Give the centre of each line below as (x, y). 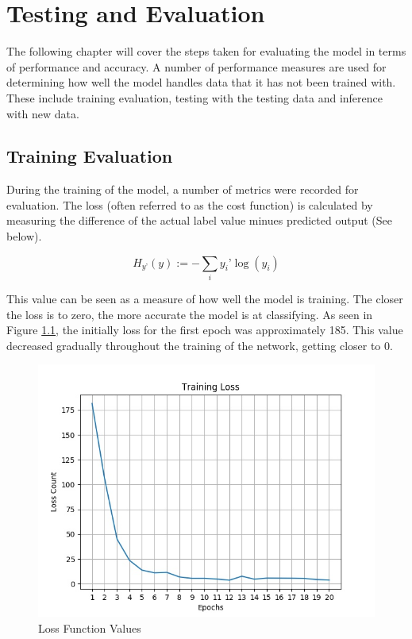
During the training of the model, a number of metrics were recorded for (183, 189)
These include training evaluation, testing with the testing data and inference (194, 97)
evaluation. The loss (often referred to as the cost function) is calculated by (190, 204)
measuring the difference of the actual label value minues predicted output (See (199, 220)
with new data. (43, 113)
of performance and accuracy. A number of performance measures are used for (196, 66)
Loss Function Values (90, 627)
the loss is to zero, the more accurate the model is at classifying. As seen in (190, 314)
